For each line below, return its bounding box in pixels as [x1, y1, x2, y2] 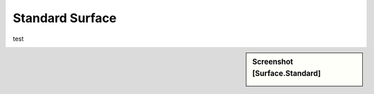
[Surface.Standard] [252, 68, 321, 78]
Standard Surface [12, 10, 117, 26]
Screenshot [252, 57, 294, 66]
